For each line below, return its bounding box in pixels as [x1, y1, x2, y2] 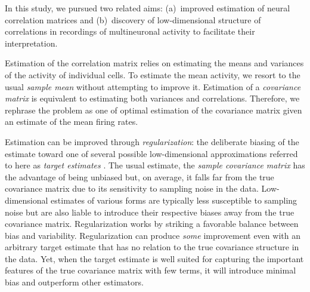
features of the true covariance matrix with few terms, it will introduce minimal [5, 264, 296, 276]
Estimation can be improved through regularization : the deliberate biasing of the [5, 135, 299, 147]
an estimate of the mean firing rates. [5, 115, 138, 128]
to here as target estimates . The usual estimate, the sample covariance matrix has [5, 159, 305, 171]
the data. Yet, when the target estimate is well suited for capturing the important [5, 252, 304, 265]
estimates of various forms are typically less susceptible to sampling [51, 193, 297, 206]
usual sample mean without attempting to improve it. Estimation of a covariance [5, 80, 301, 93]
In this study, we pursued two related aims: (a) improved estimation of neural [5, 2, 290, 14]
